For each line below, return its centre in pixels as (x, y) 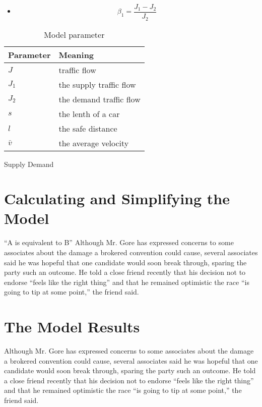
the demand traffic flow (100, 99)
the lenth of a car (89, 113)
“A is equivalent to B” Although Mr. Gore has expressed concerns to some (119, 242)
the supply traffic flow (97, 84)
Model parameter (74, 34)
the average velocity (94, 143)
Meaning (76, 54)
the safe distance (88, 128)
